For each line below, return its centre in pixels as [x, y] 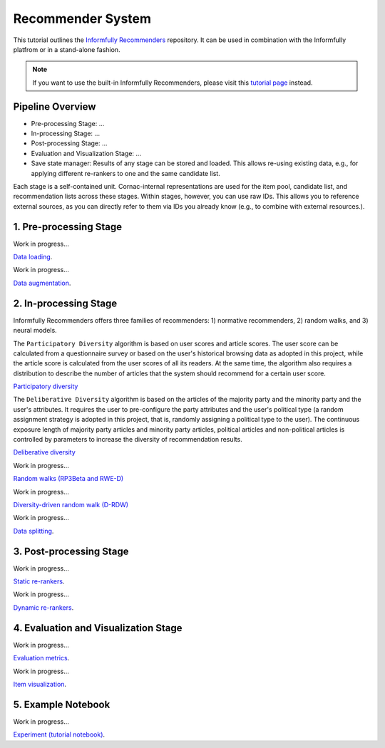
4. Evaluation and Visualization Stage [98, 628]
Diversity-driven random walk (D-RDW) [71, 504]
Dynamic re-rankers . [43, 607]
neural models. [35, 331]
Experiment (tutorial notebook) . [59, 734]
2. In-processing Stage [65, 303]
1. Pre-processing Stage [68, 227]
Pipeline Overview [55, 107]
